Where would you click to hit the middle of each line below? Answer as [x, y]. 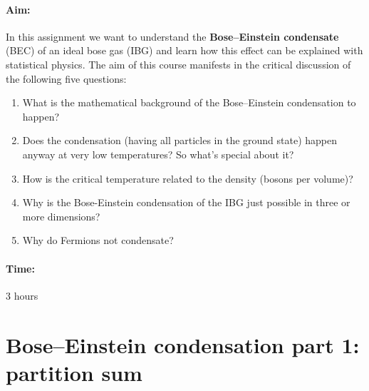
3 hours [22, 295]
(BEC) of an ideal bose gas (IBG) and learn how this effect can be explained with [184, 50]
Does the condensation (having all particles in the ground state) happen [180, 140]
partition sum [74, 372]
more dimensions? [61, 216]
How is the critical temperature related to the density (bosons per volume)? [188, 178]
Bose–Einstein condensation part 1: [183, 344]
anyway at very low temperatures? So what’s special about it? [158, 154]
